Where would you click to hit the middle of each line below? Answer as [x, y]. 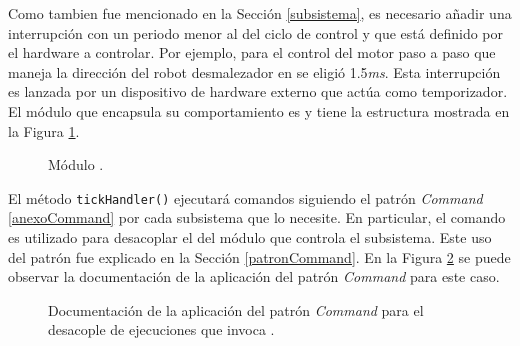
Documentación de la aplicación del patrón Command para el [236, 309]
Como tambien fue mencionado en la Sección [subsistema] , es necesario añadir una [260, 13]
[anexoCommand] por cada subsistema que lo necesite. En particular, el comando [257, 217]
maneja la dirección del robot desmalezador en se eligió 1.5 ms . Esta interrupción [254, 71]
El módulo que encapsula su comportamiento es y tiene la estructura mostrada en [259, 110]
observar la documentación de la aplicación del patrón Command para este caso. [254, 276]
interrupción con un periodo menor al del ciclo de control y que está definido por [256, 32]
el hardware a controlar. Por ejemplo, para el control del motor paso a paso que [252, 52]
